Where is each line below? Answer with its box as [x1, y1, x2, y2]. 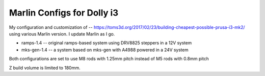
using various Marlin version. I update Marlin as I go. [9, 31, 115, 37]
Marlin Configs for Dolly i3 [9, 7, 119, 18]
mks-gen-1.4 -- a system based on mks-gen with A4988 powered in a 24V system [21, 47, 188, 53]
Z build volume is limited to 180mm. [9, 65, 80, 71]
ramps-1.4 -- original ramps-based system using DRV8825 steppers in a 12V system [21, 40, 192, 46]
